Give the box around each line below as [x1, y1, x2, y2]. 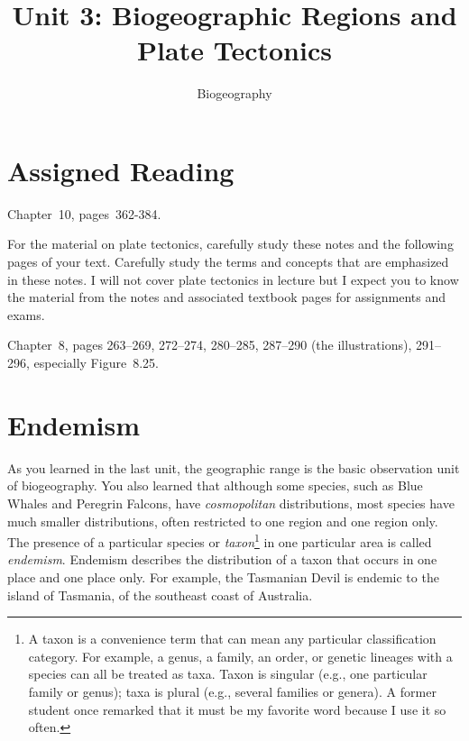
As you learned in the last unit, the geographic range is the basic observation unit [7, 458, 460, 477]
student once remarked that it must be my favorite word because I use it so [28, 700, 446, 718]
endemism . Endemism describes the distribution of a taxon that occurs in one [7, 550, 437, 569]
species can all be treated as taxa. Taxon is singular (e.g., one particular [28, 664, 428, 683]
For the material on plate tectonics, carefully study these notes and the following [7, 234, 454, 253]
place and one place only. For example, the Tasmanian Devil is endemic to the [7, 567, 439, 586]
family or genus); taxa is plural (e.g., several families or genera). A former [28, 682, 437, 700]
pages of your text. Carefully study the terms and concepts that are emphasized [7, 252, 449, 271]
